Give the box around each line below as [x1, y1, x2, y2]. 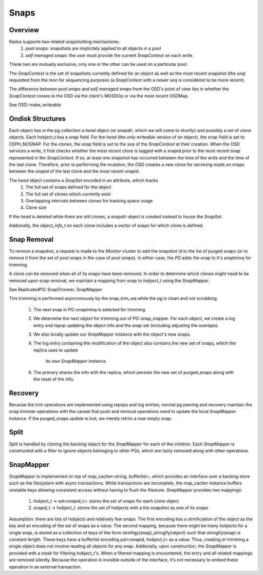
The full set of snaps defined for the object [25, 184, 112, 190]
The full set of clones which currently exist [25, 191, 111, 197]
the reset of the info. [33, 376, 75, 382]
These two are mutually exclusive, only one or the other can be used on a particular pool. [9, 61, 188, 67]
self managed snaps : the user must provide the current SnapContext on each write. [25, 52, 194, 58]
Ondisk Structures [9, 115, 66, 123]
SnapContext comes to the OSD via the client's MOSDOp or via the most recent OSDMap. [9, 93, 189, 99]
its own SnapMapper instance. [45, 358, 107, 364]
